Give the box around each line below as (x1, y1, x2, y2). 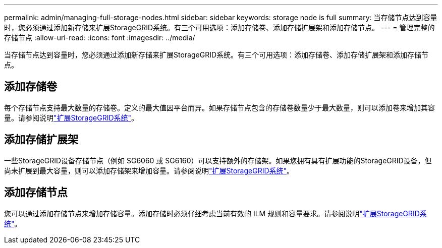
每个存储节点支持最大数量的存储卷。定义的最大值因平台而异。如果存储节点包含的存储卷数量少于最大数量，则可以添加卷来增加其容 (4, 103, 435, 112)
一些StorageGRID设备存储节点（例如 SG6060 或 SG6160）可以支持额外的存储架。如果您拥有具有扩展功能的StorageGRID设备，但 (4, 156, 432, 165)
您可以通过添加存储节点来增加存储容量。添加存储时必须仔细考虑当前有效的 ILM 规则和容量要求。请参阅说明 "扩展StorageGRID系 (4, 209, 427, 218)
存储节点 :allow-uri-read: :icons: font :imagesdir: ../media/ (4, 33, 195, 42)
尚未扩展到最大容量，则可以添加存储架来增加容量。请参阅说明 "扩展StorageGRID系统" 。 (4, 166, 294, 175)
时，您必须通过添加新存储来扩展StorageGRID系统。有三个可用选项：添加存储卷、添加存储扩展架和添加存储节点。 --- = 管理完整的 (4, 23, 435, 32)
